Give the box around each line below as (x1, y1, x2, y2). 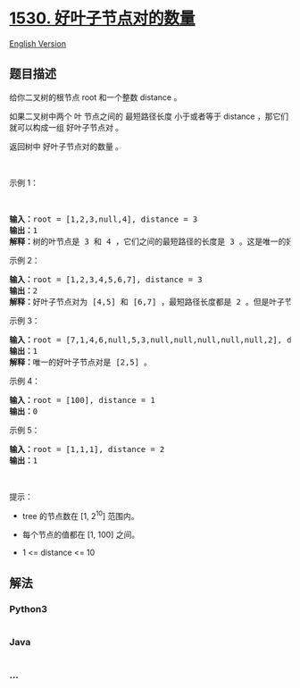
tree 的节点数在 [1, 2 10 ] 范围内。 (21, 508, 140, 521)
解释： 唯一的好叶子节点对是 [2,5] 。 (9, 357, 153, 367)
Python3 (9, 602, 47, 615)
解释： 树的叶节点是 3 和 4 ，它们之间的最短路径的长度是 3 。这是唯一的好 (9, 236, 295, 247)
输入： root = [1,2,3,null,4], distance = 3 (9, 214, 198, 224)
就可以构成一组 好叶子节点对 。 (9, 122, 123, 132)
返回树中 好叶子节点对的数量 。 (9, 140, 123, 152)
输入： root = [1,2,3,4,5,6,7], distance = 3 (9, 274, 203, 284)
